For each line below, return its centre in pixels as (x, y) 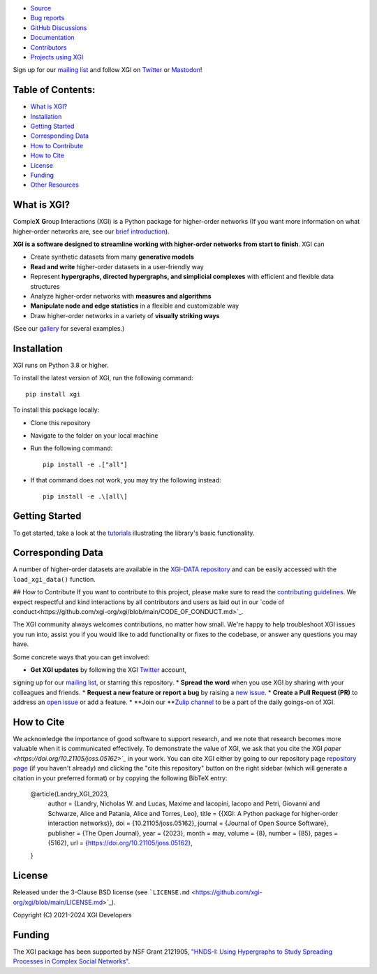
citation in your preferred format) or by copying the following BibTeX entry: (120, 778)
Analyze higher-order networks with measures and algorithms (121, 296)
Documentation (52, 38)
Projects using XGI (57, 57)
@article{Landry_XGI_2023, (70, 794)
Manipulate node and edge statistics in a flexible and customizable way (135, 306)
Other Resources (55, 185)
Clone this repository (60, 422)
